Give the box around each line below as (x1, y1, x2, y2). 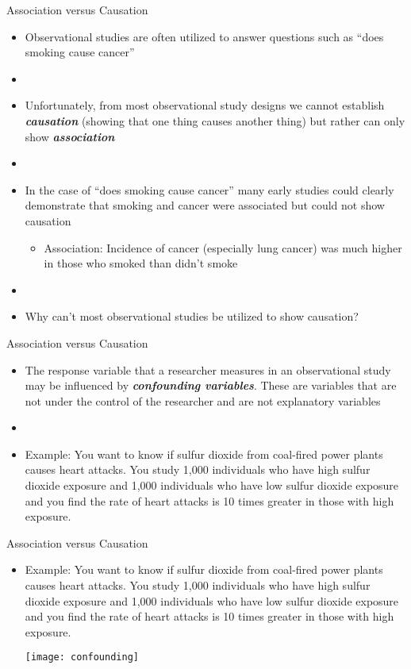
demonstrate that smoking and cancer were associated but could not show (25, 197, 385, 213)
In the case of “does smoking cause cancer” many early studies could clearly (25, 181, 394, 198)
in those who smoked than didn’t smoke (44, 255, 238, 271)
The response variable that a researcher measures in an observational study (25, 361, 391, 378)
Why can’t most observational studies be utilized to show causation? (25, 308, 359, 325)
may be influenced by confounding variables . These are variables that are (25, 377, 397, 394)
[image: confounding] (25, 652, 139, 663)
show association (25, 128, 115, 144)
